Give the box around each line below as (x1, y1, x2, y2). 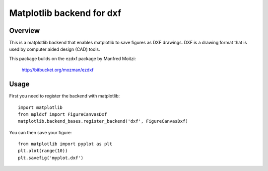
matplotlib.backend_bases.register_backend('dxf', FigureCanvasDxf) (18, 118, 188, 124)
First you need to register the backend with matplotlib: (9, 93, 120, 99)
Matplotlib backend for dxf (9, 7, 122, 18)
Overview (9, 26, 40, 35)
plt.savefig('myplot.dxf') (18, 155, 84, 161)
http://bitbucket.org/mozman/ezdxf (21, 67, 94, 73)
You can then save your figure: (9, 129, 72, 135)
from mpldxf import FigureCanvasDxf (18, 111, 107, 117)
